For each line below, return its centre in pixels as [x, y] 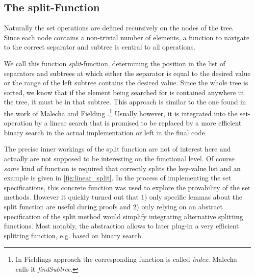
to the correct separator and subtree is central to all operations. [100, 47]
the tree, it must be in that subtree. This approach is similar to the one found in [125, 102]
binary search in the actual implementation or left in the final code [104, 132]
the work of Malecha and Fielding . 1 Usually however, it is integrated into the [121, 112]
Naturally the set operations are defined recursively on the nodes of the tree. [119, 28]
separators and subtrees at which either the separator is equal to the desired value [127, 73]
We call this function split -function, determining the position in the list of [115, 63]
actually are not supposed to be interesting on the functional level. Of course [119, 158]
